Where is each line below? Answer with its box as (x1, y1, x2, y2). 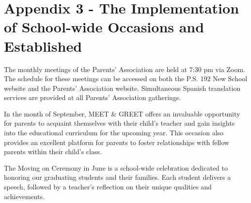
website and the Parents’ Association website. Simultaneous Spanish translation (4, 83, 241, 93)
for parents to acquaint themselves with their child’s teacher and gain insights (4, 118, 235, 128)
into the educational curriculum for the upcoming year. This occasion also (4, 128, 224, 138)
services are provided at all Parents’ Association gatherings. (4, 92, 181, 102)
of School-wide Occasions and (4, 17, 204, 37)
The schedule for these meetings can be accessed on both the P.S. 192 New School (4, 73, 248, 84)
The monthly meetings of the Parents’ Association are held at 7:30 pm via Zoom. (4, 64, 245, 74)
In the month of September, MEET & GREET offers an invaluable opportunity (4, 108, 240, 118)
